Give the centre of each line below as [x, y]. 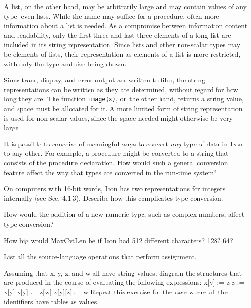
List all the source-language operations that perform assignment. [100, 256]
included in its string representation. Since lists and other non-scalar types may [122, 44]
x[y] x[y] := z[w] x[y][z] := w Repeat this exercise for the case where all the [116, 291]
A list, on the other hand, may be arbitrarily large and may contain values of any [125, 6]
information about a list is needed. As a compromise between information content [126, 25]
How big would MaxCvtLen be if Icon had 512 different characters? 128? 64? [118, 240]
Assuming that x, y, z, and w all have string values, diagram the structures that [123, 272]
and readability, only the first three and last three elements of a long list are [117, 35]
